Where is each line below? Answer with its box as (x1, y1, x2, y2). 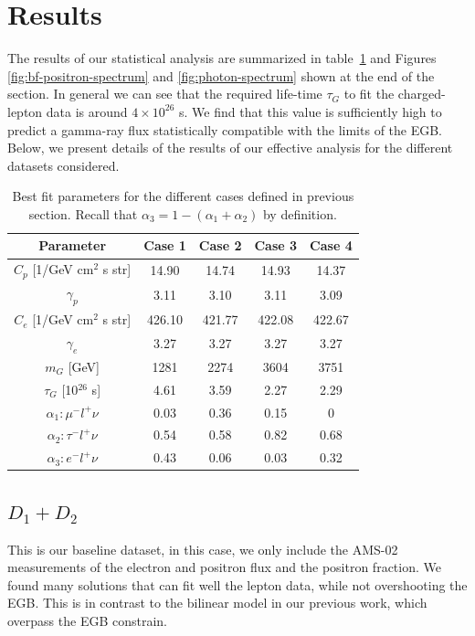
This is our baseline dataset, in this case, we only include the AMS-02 (7, 539, 398, 558)
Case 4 (310, 236, 353, 255)
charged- (397, 84, 446, 103)
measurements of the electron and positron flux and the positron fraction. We (7, 557, 441, 577)
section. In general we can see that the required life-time (7, 84, 322, 103)
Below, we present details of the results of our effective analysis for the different (7, 138, 453, 157)
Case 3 (254, 236, 298, 255)
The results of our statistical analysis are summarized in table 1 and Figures (7, 48, 437, 68)
